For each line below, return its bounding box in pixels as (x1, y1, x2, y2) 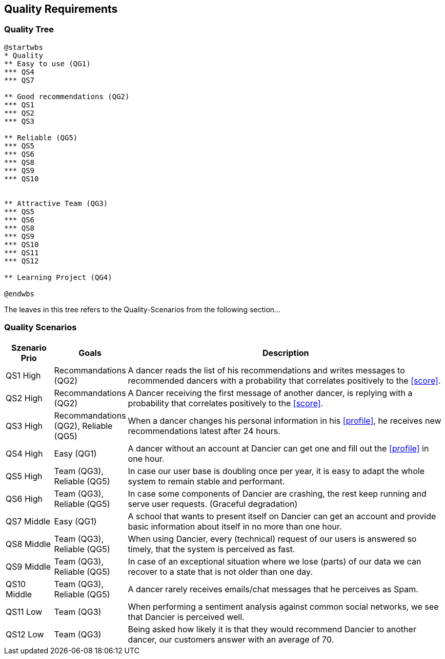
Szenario (11, 342, 47, 353)
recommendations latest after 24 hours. (128, 425, 280, 436)
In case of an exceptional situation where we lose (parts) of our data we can (128, 556, 421, 567)
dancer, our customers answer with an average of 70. (128, 634, 334, 645)
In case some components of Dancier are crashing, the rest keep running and (128, 488, 427, 499)
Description (262, 347, 309, 358)
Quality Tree (4, 24, 54, 35)
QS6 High (6, 493, 43, 504)
